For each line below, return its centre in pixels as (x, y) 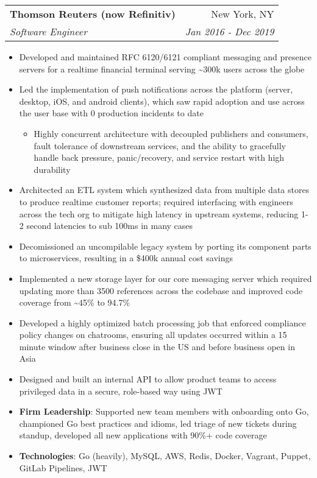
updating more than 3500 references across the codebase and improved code (161, 290)
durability (52, 169)
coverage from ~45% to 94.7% (75, 302)
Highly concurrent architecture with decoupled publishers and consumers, (171, 133)
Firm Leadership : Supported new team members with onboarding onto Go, (164, 411)
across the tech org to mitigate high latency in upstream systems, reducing (159, 213)
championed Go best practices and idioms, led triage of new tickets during (158, 423)
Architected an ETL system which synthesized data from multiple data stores (164, 190)
